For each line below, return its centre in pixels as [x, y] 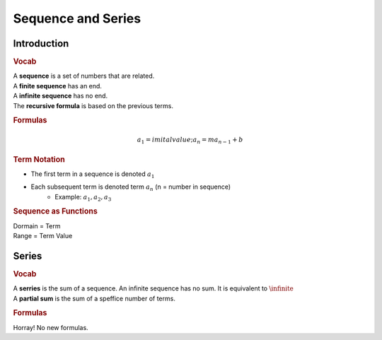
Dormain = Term [37, 225]
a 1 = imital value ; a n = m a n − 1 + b [190, 140]
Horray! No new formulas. [51, 327]
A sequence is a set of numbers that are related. [84, 76]
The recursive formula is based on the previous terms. [93, 105]
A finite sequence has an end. [58, 86]
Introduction [41, 43]
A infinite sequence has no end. [60, 96]
